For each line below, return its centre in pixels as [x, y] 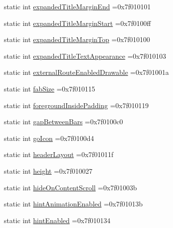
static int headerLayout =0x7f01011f [59, 154]
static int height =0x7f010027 [48, 171]
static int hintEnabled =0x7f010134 [57, 220]
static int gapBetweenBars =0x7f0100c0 [63, 122]
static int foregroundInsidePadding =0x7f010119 [76, 105]
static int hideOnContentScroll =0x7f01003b [71, 187]
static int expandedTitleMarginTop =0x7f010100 [77, 39]
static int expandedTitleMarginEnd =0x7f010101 [77, 6]
